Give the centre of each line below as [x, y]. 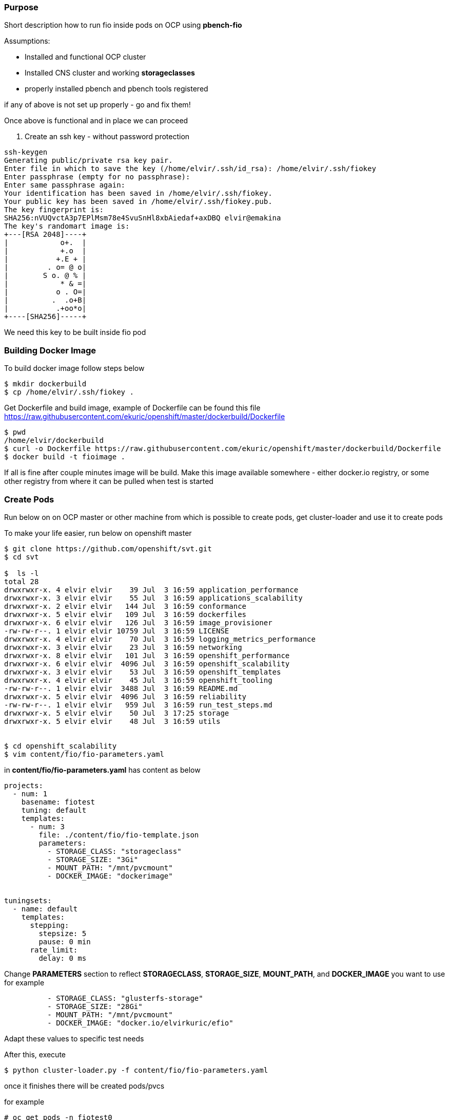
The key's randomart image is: [67, 226]
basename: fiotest [58, 802]
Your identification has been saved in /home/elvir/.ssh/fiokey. [138, 193]
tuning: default [54, 810]
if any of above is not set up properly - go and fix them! [97, 105]
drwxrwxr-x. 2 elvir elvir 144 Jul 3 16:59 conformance [125, 606]
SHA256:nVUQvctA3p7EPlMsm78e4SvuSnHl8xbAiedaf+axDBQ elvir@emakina [143, 218]
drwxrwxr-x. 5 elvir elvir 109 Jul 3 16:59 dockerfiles [125, 614]
